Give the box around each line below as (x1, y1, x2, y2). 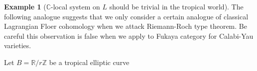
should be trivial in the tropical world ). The (109, 1, 244, 11)
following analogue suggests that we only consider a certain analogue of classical (4, 11, 249, 21)
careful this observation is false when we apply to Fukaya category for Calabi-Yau (4, 30, 254, 41)
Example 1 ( (4, 1, 46, 11)
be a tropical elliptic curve (49, 57, 129, 67)
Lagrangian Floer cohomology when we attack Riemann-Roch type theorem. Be (4, 21, 247, 31)
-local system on (50, 1, 100, 11)
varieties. (4, 40, 31, 51)
